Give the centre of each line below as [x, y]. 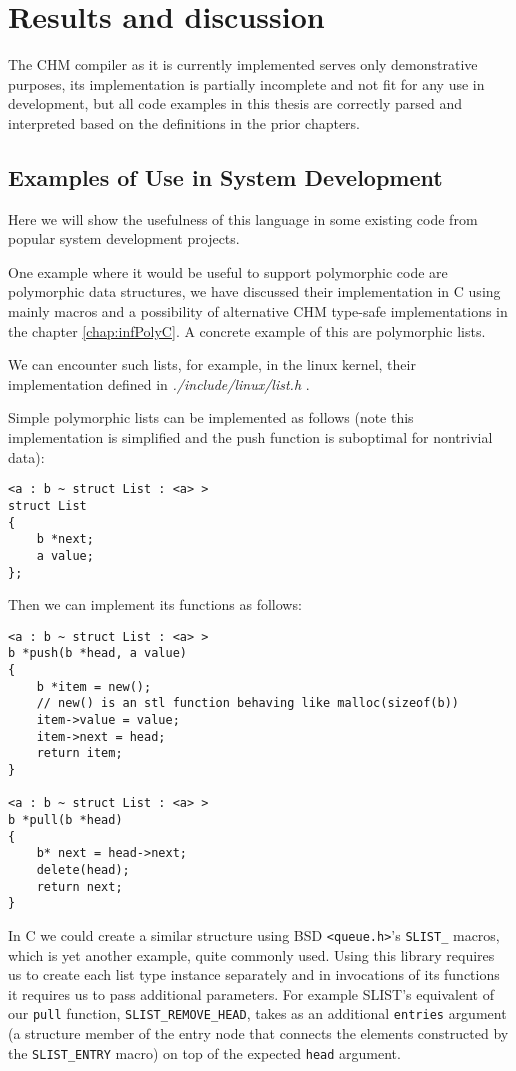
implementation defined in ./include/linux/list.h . [159, 383]
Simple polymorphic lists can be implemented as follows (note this [211, 417]
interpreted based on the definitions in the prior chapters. [184, 122]
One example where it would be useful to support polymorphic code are [228, 271]
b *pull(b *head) [65, 819]
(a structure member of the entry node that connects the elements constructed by [258, 1033]
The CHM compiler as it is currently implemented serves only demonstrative [243, 64]
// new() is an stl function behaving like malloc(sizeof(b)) [248, 703]
